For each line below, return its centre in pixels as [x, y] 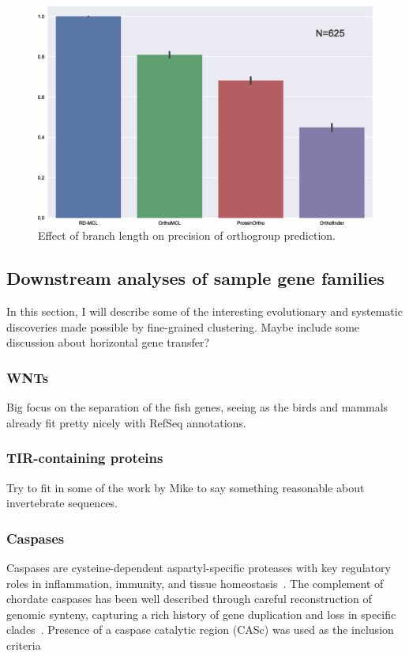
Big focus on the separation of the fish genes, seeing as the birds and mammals [197, 407]
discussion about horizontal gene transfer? [108, 342]
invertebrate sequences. [62, 503]
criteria [24, 645]
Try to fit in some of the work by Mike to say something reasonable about [186, 487]
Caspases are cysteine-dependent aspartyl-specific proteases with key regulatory [199, 567]
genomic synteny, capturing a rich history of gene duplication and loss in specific [201, 614]
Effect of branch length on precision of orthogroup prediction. [187, 235]
